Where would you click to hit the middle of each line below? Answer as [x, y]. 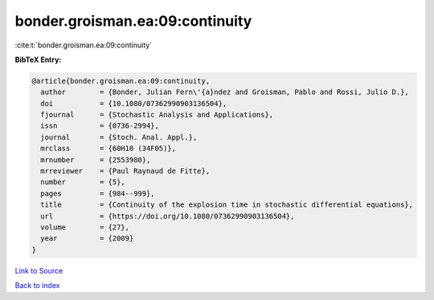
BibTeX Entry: [38, 60]
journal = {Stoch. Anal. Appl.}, [119, 137]
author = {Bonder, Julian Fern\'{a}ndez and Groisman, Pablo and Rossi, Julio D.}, [225, 92]
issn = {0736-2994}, [100, 126]
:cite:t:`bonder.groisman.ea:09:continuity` [84, 45]
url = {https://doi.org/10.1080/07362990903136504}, [168, 216]
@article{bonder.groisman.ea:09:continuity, [121, 81]
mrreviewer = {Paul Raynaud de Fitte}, [125, 171]
